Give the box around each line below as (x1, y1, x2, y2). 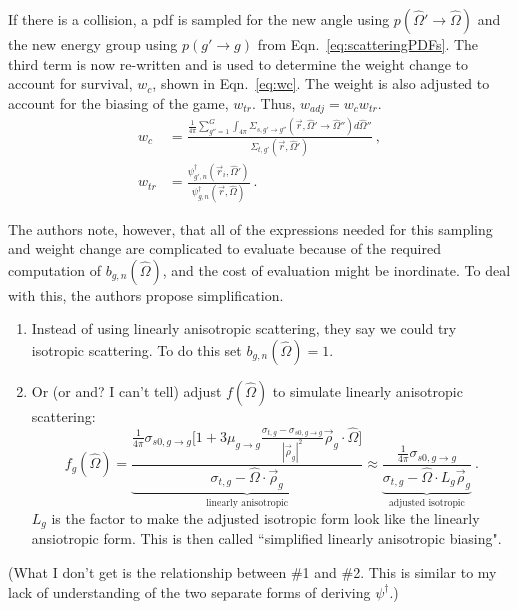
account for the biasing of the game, (8, 92, 229, 113)
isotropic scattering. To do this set (31, 339, 242, 360)
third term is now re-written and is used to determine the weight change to (8, 53, 469, 74)
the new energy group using (8, 34, 178, 54)
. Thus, (252, 92, 296, 113)
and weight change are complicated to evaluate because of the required (8, 238, 441, 259)
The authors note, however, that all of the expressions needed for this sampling (8, 218, 493, 239)
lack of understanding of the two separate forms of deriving (8, 581, 371, 602)
